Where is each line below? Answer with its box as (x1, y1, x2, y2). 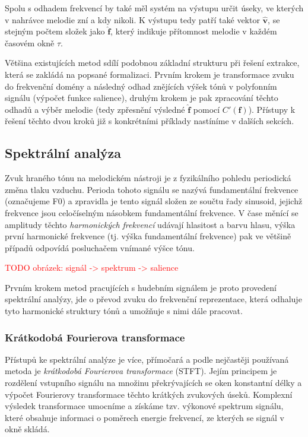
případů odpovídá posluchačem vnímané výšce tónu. (5, 241, 195, 254)
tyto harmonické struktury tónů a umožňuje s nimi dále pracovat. (5, 305, 243, 317)
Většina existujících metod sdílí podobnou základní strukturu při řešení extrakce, (5, 56, 300, 69)
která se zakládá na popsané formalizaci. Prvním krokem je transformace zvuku (5, 68, 294, 80)
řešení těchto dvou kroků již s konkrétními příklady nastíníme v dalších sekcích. (5, 115, 294, 127)
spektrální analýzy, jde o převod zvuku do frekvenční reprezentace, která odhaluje (5, 293, 302, 305)
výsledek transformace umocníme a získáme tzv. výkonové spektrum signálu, (5, 400, 284, 412)
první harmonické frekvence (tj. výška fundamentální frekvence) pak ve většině (5, 230, 291, 242)
